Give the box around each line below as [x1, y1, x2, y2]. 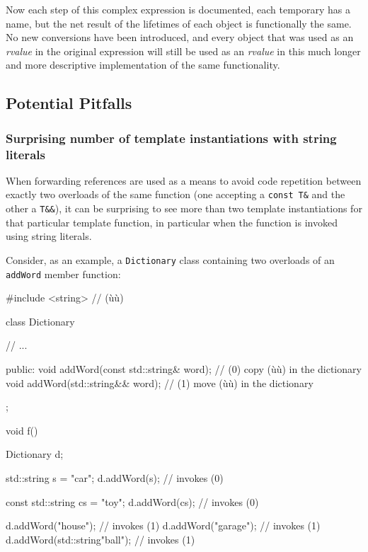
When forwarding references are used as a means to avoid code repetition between [6, 173, 362, 188]
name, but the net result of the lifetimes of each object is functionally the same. [6, 16, 352, 30]
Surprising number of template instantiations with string [6, 129, 337, 146]
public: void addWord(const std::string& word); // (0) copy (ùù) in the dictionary [6, 362, 362, 376]
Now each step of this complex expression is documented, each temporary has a [6, 2, 351, 16]
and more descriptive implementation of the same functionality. [6, 57, 280, 72]
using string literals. [6, 229, 92, 243]
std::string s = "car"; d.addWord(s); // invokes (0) [6, 471, 224, 485]
